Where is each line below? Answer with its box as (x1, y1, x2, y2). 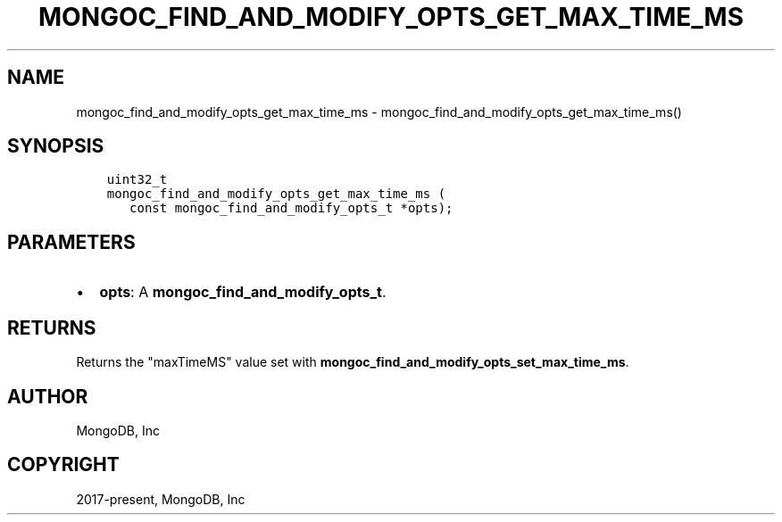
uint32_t (106, 172, 168, 187)
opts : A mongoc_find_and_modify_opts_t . (99, 283, 387, 302)
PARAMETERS (7, 230, 136, 253)
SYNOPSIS (7, 135, 104, 158)
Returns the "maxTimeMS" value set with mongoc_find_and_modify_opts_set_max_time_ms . (76, 354, 629, 370)
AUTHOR (7, 385, 88, 408)
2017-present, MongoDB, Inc (76, 491, 245, 507)
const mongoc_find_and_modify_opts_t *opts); (129, 201, 453, 216)
